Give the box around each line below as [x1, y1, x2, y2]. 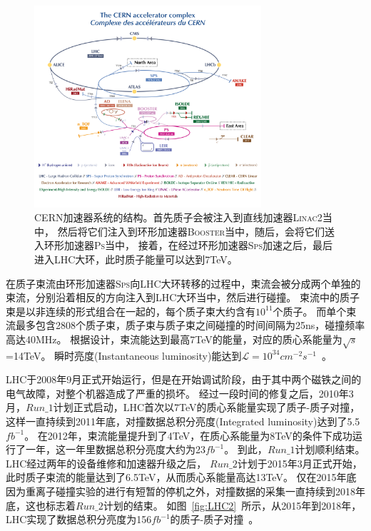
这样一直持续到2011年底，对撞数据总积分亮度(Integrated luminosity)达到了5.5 [6, 414, 360, 429]
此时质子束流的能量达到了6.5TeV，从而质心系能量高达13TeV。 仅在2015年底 [6, 470, 357, 485]
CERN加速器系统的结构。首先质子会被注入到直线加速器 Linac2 [34, 210, 322, 225]
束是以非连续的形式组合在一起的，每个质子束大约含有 [6, 303, 255, 318]
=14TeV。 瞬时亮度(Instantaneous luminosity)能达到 [6, 348, 242, 363]
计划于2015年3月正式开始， [237, 455, 362, 470]
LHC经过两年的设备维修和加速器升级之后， [6, 455, 207, 470]
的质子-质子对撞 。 [170, 512, 259, 527]
